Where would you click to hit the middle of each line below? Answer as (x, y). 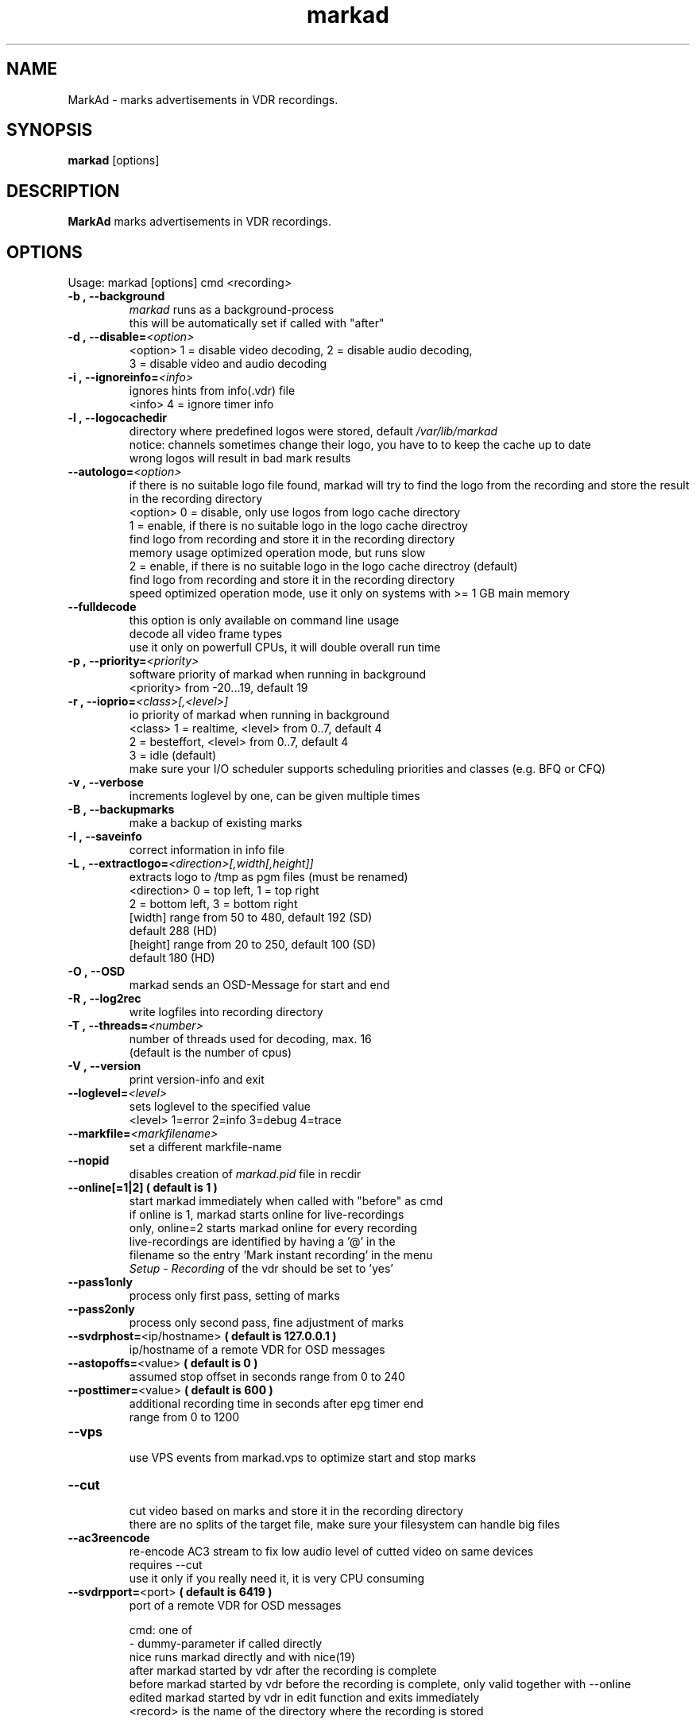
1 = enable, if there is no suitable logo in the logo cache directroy (298, 526)
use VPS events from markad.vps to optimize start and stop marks (303, 1458)
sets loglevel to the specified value (220, 1107)
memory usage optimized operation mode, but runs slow (277, 553)
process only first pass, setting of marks (234, 1296)
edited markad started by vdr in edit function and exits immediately (304, 1698)
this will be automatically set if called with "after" (257, 323)
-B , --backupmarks (121, 810)
